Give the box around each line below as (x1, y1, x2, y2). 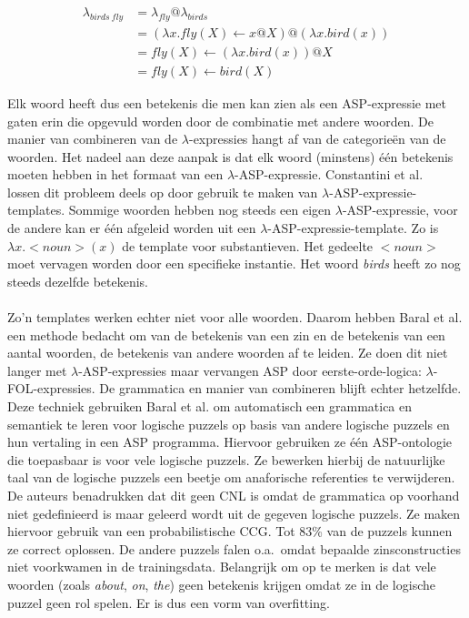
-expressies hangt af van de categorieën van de (188, 129, 446, 148)
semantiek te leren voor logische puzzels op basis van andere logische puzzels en (7, 414, 450, 433)
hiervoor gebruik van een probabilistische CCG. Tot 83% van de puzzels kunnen (7, 522, 453, 541)
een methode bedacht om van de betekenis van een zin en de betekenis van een (7, 325, 445, 344)
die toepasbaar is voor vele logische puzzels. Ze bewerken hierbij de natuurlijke (7, 450, 445, 469)
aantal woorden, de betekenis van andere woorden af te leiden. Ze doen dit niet (7, 343, 448, 362)
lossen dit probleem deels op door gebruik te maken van (7, 182, 318, 201)
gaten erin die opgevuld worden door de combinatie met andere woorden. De (7, 111, 434, 130)
